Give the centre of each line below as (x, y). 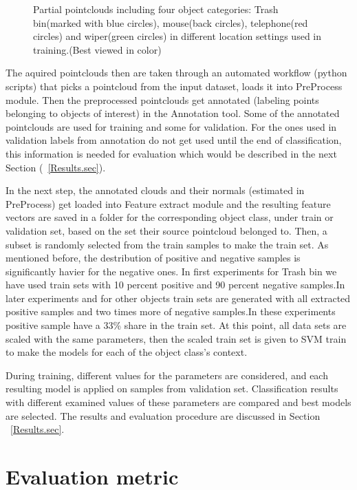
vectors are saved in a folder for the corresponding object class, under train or (170, 217)
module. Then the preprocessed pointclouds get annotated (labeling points (162, 99)
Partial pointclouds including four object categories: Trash (156, 9)
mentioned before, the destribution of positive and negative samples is (153, 258)
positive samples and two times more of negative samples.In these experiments (171, 311)
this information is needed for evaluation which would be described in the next (171, 153)
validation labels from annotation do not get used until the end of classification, (174, 140)
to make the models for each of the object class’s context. (127, 352)
